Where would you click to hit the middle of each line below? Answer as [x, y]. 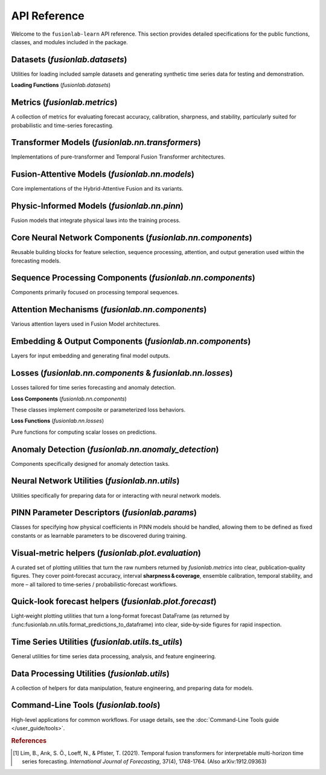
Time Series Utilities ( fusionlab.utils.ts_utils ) [97, 642]
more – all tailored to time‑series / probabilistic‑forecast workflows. [94, 584]
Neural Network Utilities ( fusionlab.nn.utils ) [95, 481]
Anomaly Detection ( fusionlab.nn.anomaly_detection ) [115, 449]
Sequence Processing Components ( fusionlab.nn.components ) [133, 278]
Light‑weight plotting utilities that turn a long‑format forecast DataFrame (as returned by [120, 616]
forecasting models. [36, 261]
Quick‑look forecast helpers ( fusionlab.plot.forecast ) [114, 602]
